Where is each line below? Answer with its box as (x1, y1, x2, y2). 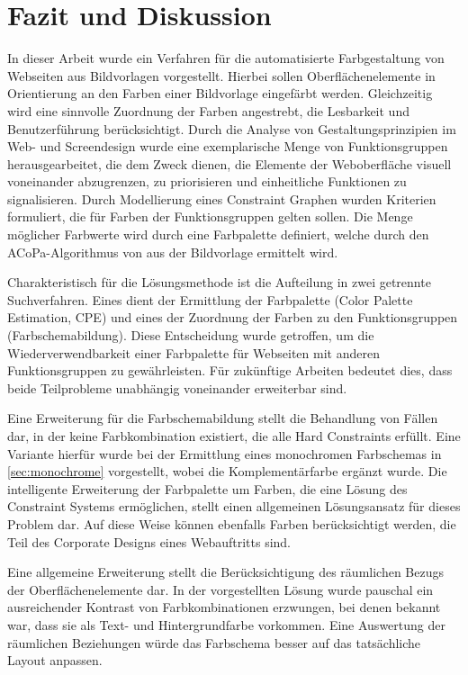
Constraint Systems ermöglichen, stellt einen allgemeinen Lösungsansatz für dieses (7, 497, 461, 516)
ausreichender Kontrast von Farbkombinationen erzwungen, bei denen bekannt (7, 598, 441, 616)
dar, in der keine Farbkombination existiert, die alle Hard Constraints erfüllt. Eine (7, 427, 461, 445)
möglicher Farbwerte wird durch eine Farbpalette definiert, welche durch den (7, 225, 429, 244)
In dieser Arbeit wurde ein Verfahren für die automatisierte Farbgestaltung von (7, 49, 445, 67)
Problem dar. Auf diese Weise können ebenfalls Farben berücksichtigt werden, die (7, 514, 456, 533)
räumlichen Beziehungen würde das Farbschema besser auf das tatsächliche (7, 633, 421, 652)
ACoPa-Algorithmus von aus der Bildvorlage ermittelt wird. (7, 242, 338, 261)
